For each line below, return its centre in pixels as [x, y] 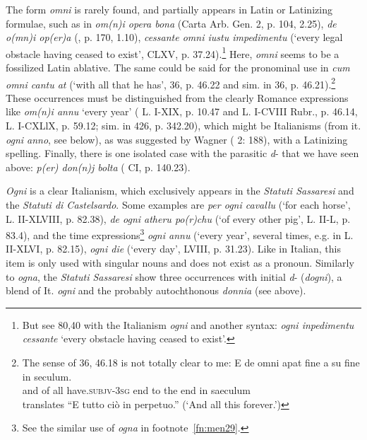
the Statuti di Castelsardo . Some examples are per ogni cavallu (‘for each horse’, [178, 205]
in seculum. [47, 376]
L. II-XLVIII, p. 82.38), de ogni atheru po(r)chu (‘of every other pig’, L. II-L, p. [178, 218]
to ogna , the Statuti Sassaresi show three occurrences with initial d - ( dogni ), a [174, 276]
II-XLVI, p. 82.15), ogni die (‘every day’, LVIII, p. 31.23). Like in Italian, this [173, 249]
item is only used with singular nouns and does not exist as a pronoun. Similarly [180, 263]
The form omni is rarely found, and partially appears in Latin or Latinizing [169, 9]
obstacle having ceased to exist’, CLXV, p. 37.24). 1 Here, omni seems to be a [173, 52]
